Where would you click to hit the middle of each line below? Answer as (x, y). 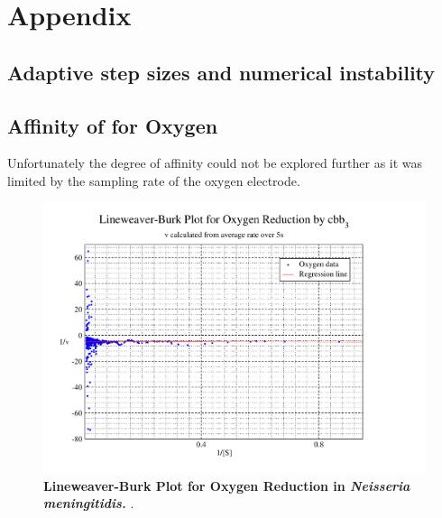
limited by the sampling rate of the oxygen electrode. (154, 180)
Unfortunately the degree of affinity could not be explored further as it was (215, 163)
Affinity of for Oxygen (113, 125)
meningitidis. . (89, 503)
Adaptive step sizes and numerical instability (221, 72)
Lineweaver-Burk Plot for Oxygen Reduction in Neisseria (227, 485)
